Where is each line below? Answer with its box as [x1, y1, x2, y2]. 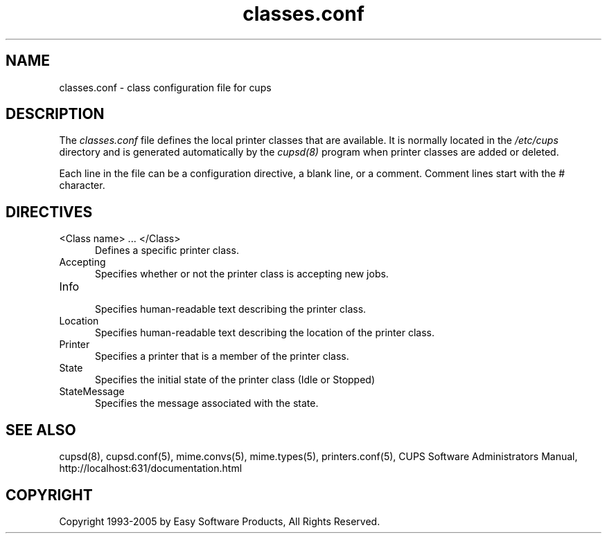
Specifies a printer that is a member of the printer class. [95, 350, 349, 363]
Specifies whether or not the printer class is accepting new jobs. [95, 268, 389, 280]
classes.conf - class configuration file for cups [59, 81, 272, 93]
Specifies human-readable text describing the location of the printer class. [95, 327, 434, 339]
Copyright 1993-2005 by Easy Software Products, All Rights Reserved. [59, 515, 380, 527]
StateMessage [59, 385, 125, 398]
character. [59, 179, 105, 192]
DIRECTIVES [6, 203, 93, 221]
